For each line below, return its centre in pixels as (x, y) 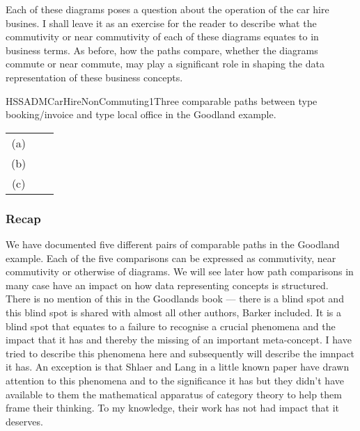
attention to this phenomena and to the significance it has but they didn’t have (175, 380)
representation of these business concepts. (94, 77)
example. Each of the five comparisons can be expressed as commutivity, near (171, 258)
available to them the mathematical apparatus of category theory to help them (174, 394)
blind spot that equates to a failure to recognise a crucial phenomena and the (171, 326)
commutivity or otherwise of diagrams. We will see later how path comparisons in (180, 271)
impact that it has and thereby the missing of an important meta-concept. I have (179, 340)
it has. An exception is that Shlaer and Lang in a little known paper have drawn (178, 367)
